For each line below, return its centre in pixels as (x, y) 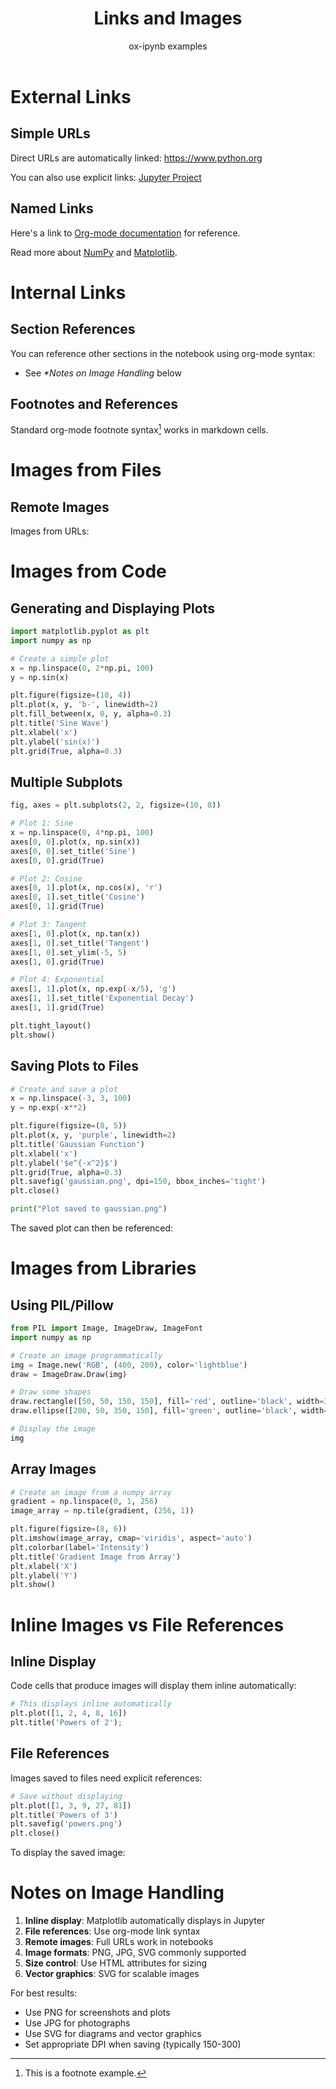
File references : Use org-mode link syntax (112, 1931)
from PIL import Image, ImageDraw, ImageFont (106, 1328)
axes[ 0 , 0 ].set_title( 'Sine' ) (73, 851)
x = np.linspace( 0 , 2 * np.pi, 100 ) (82, 668)
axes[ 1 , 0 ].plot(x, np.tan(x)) (75, 933)
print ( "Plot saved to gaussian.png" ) (89, 1209)
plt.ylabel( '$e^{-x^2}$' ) (64, 1163)
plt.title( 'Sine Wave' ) (60, 723)
